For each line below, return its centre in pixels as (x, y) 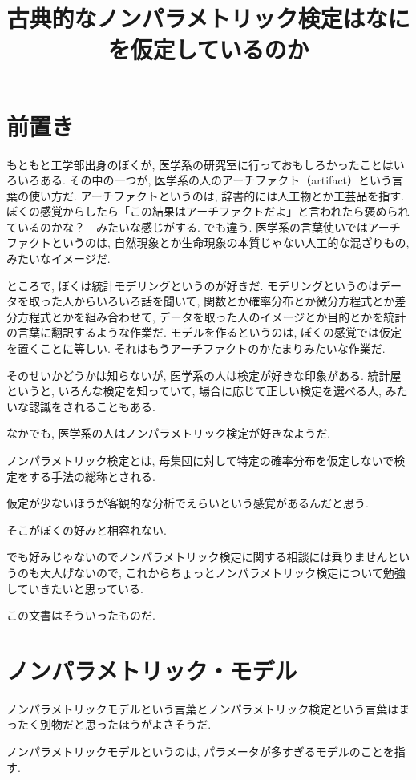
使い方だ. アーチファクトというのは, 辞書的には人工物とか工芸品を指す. (216, 195)
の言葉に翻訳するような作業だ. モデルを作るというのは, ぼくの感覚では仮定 (204, 332)
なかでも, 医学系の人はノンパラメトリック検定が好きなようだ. (169, 433)
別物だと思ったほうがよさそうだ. (125, 724)
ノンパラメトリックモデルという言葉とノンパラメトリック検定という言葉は (203, 708)
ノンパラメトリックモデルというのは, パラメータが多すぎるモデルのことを (200, 752)
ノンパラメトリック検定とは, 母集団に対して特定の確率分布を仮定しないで (200, 460)
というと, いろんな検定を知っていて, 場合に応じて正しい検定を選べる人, (194, 391)
